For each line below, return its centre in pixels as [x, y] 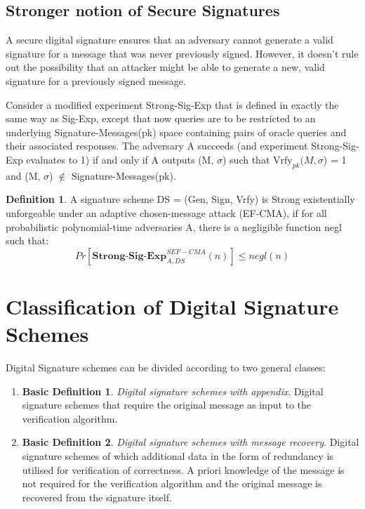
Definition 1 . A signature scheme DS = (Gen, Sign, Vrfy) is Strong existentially [180, 199]
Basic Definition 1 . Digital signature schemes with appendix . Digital [173, 391]
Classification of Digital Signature [172, 306]
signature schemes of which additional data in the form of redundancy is [178, 456]
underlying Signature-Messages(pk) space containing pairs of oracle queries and [176, 132]
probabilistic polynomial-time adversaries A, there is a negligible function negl [174, 226]
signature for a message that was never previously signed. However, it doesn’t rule [182, 53]
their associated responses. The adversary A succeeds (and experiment [157, 146]
